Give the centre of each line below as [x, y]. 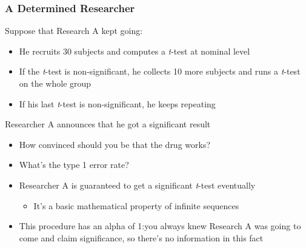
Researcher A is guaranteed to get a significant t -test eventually [137, 185]
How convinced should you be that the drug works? [115, 144]
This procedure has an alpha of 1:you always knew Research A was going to [160, 226]
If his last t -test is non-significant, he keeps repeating [117, 103]
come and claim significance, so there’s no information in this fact [141, 237]
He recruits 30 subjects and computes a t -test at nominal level [135, 51]
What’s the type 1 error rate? [74, 165]
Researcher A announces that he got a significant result [108, 124]
